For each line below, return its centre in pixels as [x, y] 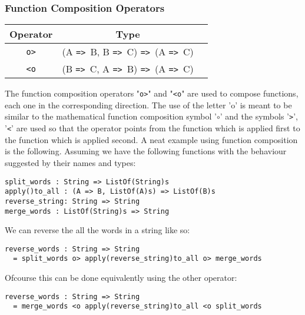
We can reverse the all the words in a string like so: [97, 230]
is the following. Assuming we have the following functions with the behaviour [146, 151]
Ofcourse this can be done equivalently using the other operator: [121, 278]
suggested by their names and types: [70, 162]
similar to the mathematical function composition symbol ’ [111, 116]
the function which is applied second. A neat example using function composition [151, 139]
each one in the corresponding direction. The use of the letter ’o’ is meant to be [148, 105]
